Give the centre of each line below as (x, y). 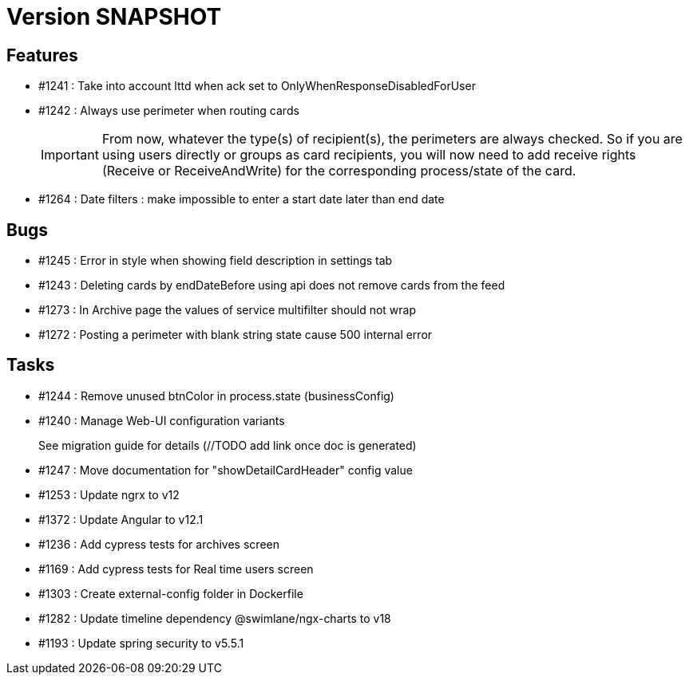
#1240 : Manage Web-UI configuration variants (162, 420)
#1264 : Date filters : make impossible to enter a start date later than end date (242, 199)
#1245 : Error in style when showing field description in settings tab (216, 261)
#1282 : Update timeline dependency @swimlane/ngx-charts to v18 (215, 618)
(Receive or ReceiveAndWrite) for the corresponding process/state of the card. (339, 171)
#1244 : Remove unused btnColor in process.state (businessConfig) (216, 396)
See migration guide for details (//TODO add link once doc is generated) (228, 445)
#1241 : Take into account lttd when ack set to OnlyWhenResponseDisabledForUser (257, 86)
